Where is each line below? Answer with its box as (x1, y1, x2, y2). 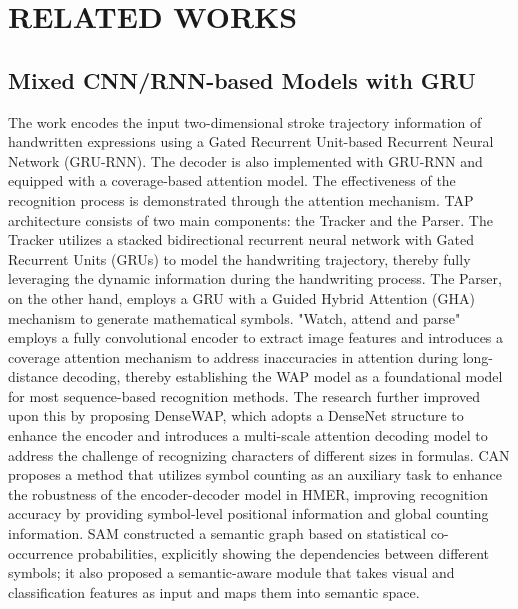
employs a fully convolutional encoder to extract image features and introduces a (8, 327, 504, 348)
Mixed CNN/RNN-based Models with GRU (8, 64, 476, 95)
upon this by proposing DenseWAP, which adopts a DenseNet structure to (8, 405, 464, 426)
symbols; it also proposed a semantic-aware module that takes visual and (8, 562, 455, 583)
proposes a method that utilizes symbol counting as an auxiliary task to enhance (8, 464, 503, 485)
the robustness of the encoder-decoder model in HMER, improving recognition (8, 483, 488, 504)
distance (8, 366, 58, 387)
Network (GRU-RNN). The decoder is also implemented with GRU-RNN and (8, 150, 483, 171)
